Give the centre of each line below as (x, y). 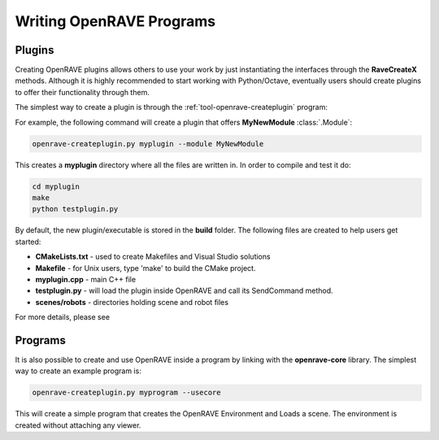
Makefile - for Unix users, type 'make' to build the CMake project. (146, 268)
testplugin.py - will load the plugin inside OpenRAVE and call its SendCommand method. (184, 291)
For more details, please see (62, 317)
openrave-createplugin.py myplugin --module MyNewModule (148, 144)
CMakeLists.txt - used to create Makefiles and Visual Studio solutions (153, 257)
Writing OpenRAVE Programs (115, 21)
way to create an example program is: (78, 371)
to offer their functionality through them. (82, 92)
